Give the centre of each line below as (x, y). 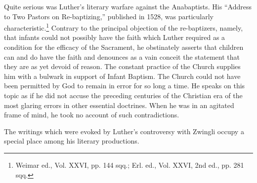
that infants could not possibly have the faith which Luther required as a (115, 37)
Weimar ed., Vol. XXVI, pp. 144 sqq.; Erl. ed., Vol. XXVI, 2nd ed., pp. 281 (130, 165)
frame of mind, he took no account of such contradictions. (92, 115)
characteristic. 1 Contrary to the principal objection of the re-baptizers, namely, (124, 27)
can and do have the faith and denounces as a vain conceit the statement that (122, 56)
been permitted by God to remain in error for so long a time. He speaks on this (125, 86)
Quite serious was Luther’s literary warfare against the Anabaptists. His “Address (128, 6)
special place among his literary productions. (72, 141)
